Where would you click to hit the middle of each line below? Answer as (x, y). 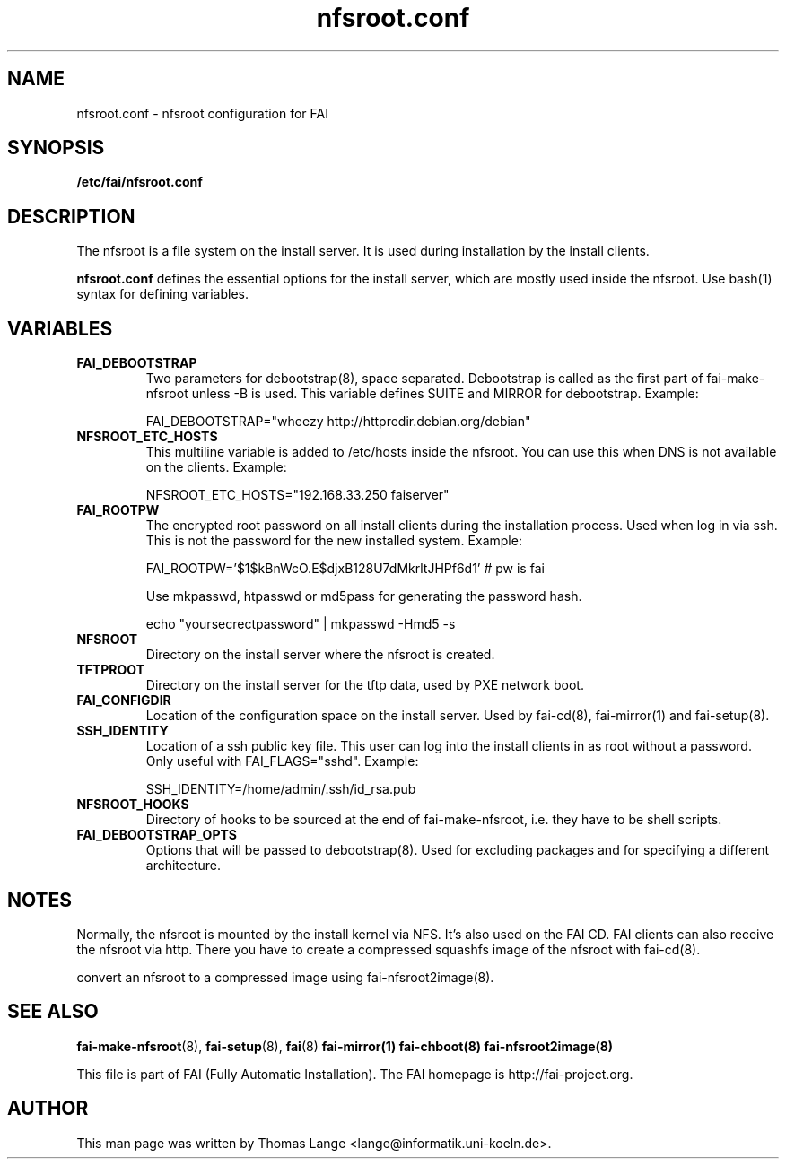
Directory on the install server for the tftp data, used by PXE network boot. (365, 685)
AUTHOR (48, 1109)
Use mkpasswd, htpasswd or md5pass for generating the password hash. (364, 596)
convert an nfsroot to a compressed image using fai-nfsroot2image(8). (285, 977)
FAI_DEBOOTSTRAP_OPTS (157, 835)
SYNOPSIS (56, 148)
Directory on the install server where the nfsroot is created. (320, 655)
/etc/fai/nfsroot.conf (140, 182)
